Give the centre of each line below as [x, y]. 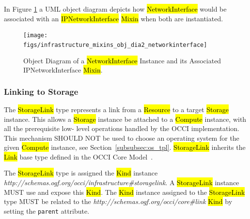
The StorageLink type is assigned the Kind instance [81, 173]
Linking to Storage [41, 91]
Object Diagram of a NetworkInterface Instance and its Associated [122, 60]
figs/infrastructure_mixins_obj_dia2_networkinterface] [115, 45]
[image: [36, 36]
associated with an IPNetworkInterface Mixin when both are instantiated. [114, 18]
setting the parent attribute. [47, 211]
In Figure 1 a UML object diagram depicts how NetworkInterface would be [115, 9]
